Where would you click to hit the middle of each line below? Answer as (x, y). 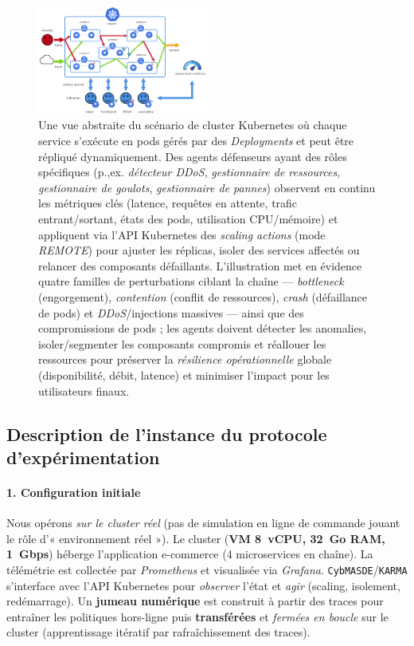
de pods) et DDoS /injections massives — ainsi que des (171, 312)
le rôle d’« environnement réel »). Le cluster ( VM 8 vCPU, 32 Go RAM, (196, 538)
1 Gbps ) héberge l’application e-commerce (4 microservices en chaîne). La (190, 554)
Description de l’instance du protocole (167, 433)
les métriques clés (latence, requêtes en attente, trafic (168, 203)
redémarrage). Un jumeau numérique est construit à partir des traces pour (195, 601)
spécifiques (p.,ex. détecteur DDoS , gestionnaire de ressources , (189, 172)
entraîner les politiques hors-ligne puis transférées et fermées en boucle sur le (197, 616)
